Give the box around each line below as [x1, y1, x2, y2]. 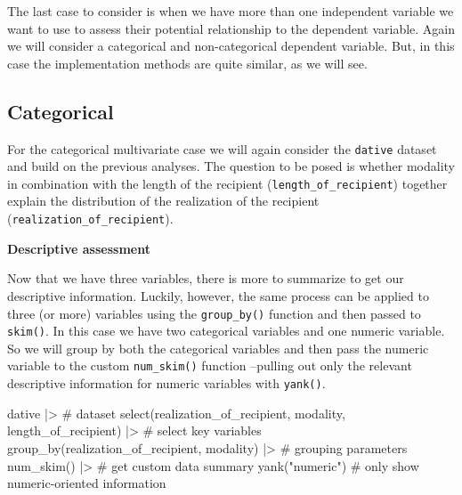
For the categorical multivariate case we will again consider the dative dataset [7, 139, 437, 158]
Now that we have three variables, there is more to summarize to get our [7, 269, 404, 288]
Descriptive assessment [7, 239, 150, 257]
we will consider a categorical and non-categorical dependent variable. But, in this [7, 37, 455, 55]
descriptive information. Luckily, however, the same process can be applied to [7, 286, 429, 304]
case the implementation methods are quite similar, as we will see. [7, 53, 368, 72]
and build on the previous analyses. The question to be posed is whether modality [7, 157, 456, 175]
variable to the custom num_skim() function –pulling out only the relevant [7, 356, 412, 375]
